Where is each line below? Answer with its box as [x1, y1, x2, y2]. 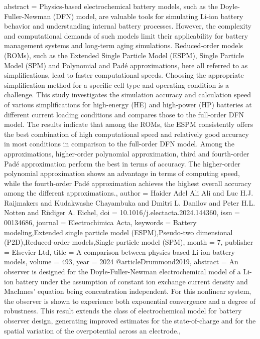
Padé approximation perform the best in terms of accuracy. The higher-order [4, 158, 240, 168]
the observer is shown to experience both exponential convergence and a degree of [4, 295, 255, 306]
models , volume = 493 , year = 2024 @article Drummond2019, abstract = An [4, 256, 238, 267]
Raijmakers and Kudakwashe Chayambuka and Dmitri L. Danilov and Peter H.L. [4, 197, 255, 208]
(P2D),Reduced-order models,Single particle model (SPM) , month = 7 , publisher [4, 237, 253, 247]
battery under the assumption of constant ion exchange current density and [16, 276, 248, 286]
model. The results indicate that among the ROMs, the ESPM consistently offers [4, 119, 253, 129]
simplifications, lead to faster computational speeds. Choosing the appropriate [4, 70, 244, 80]
